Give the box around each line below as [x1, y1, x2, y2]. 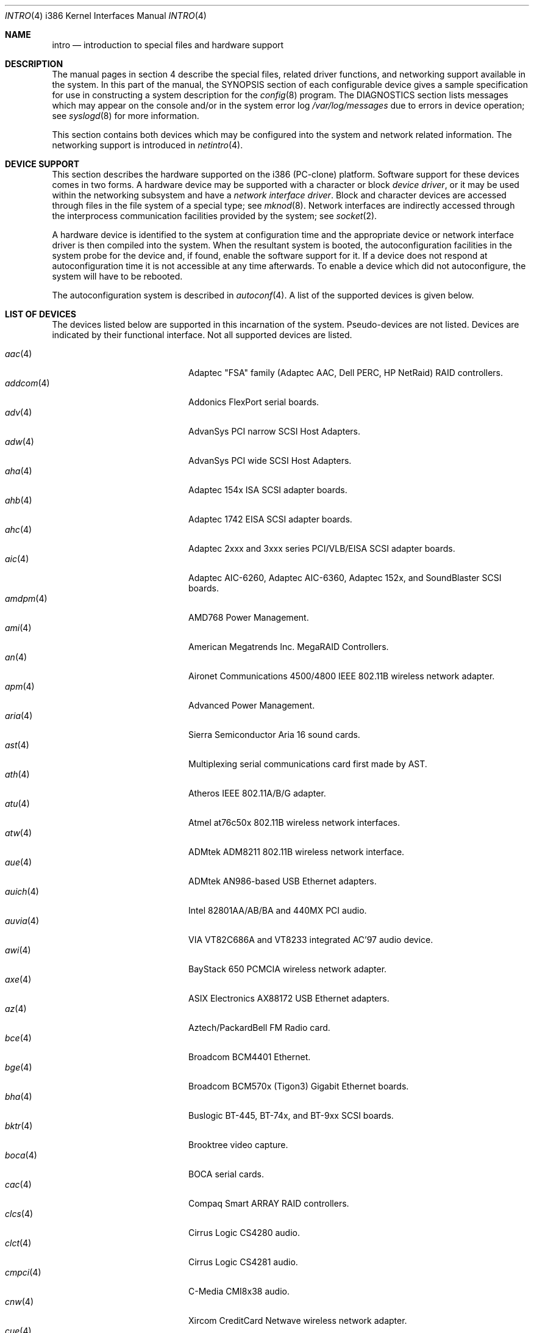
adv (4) [5, 407, 32, 417]
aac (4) [5, 349, 32, 359]
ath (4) [5, 769, 30, 779]
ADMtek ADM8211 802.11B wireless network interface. [188, 847, 405, 857]
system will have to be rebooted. [52, 271, 183, 281]
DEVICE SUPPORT [5, 159, 80, 169]
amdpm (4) [5, 593, 48, 604]
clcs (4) [5, 1208, 34, 1219]
